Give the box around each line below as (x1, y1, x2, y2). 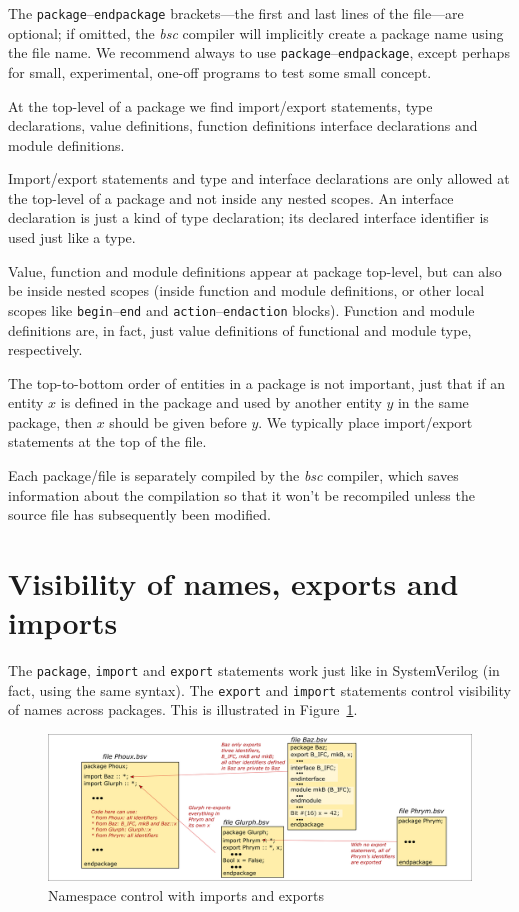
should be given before (109, 411, 247, 432)
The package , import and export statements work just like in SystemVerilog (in (8, 660, 500, 681)
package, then (8, 411, 92, 432)
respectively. (8, 339, 83, 360)
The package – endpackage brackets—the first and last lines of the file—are (8, 3, 464, 23)
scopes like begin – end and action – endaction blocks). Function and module (8, 299, 475, 320)
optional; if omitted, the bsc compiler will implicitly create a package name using (8, 22, 504, 43)
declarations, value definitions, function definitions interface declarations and (8, 115, 478, 136)
